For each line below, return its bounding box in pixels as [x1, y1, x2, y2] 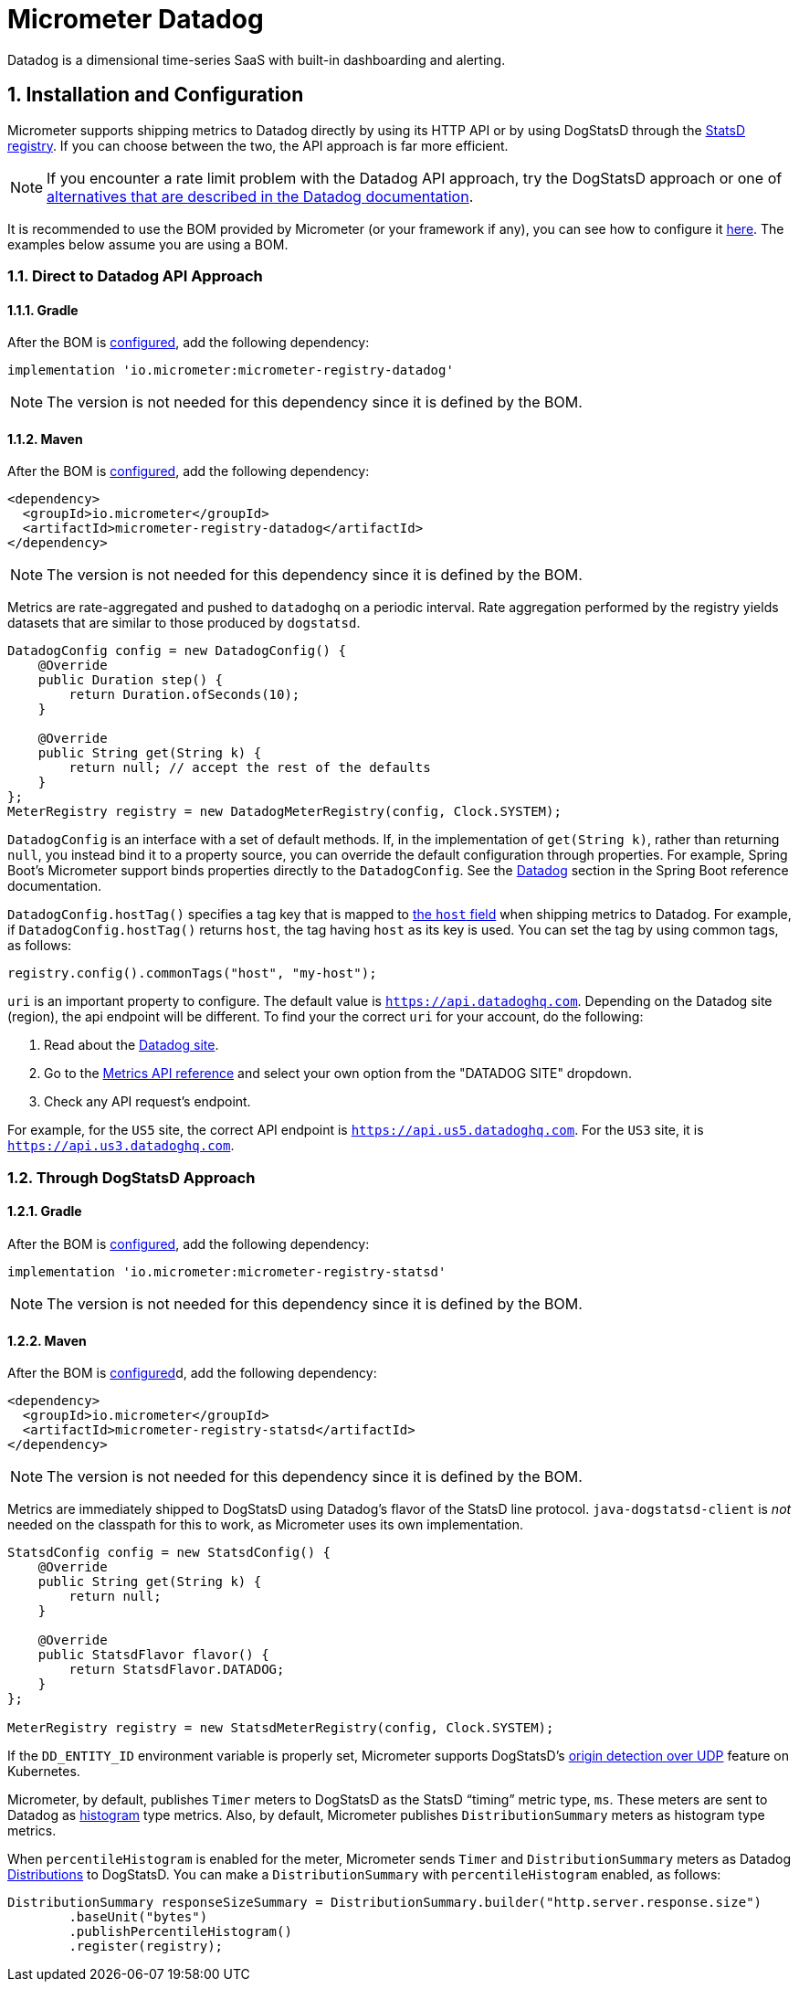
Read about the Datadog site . [44, 1037, 219, 1053]
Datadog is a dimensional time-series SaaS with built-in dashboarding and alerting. [7, 51, 506, 68]
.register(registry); [68, 1939, 224, 1954]
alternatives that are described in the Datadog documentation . [47, 186, 474, 206]
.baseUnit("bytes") [68, 1910, 208, 1925]
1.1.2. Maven [7, 430, 83, 447]
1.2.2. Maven [7, 1332, 87, 1349]
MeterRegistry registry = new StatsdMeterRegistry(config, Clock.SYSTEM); [7, 1720, 554, 1736]
